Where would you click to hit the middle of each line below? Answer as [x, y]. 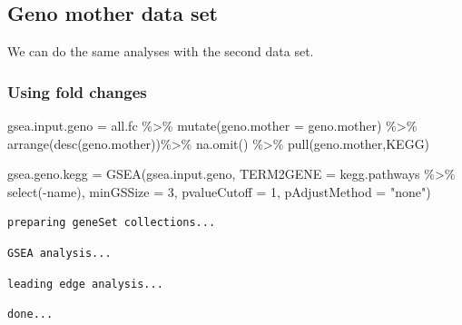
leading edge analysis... [85, 284]
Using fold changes [77, 91]
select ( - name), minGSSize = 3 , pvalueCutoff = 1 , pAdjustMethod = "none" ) [219, 191]
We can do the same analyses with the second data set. [161, 51]
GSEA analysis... [59, 253]
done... [30, 315]
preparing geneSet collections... [112, 223]
